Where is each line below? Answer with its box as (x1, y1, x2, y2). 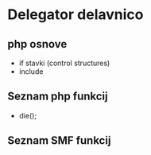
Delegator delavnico (7, 6, 144, 24)
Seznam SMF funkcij (7, 134, 111, 148)
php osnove (7, 37, 68, 51)
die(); (18, 110, 37, 120)
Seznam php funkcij (7, 90, 108, 103)
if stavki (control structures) (18, 58, 110, 68)
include (18, 67, 44, 76)
